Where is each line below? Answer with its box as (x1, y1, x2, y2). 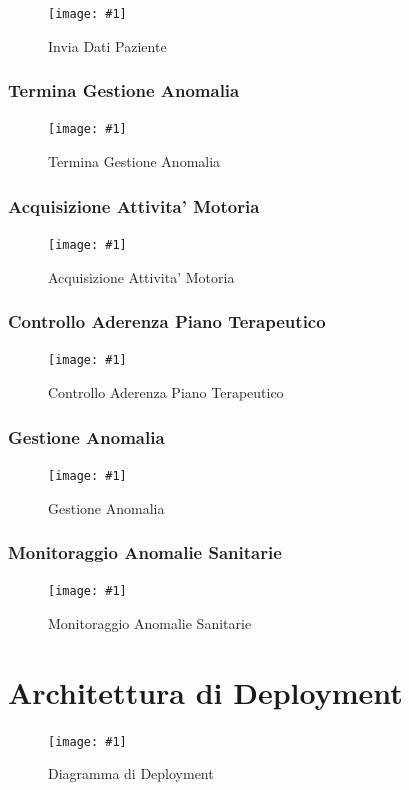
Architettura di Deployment (8, 671, 403, 712)
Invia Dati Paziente (48, 35, 167, 56)
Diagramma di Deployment (48, 763, 214, 784)
